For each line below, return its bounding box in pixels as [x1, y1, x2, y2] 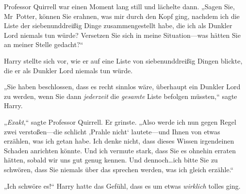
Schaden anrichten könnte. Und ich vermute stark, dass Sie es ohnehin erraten [4, 145, 236, 155]
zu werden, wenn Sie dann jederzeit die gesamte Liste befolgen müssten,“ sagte [4, 91, 237, 101]
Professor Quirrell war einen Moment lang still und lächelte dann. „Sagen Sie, [4, 1, 235, 11]
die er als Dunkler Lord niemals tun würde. [4, 65, 133, 75]
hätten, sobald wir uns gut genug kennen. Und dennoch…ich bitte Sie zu [4, 155, 218, 165]
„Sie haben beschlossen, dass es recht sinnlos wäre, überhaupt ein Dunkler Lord [4, 81, 241, 92]
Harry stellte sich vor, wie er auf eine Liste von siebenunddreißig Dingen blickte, [4, 55, 243, 65]
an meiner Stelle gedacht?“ [4, 39, 83, 49]
